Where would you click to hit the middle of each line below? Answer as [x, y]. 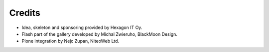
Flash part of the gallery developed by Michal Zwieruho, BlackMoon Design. [100, 34]
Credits [25, 13]
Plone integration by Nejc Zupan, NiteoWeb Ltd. [70, 41]
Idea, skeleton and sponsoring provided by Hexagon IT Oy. [82, 27]
